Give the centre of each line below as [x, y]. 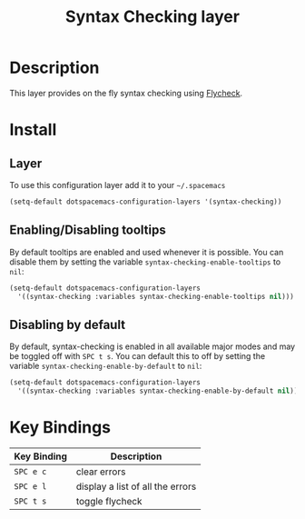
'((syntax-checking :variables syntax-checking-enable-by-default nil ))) [160, 391]
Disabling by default [67, 324]
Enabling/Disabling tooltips [88, 230]
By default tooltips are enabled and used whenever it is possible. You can [147, 252]
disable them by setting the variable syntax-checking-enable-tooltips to [145, 262]
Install [33, 130]
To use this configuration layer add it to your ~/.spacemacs [118, 185]
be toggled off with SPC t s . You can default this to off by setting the [138, 356]
